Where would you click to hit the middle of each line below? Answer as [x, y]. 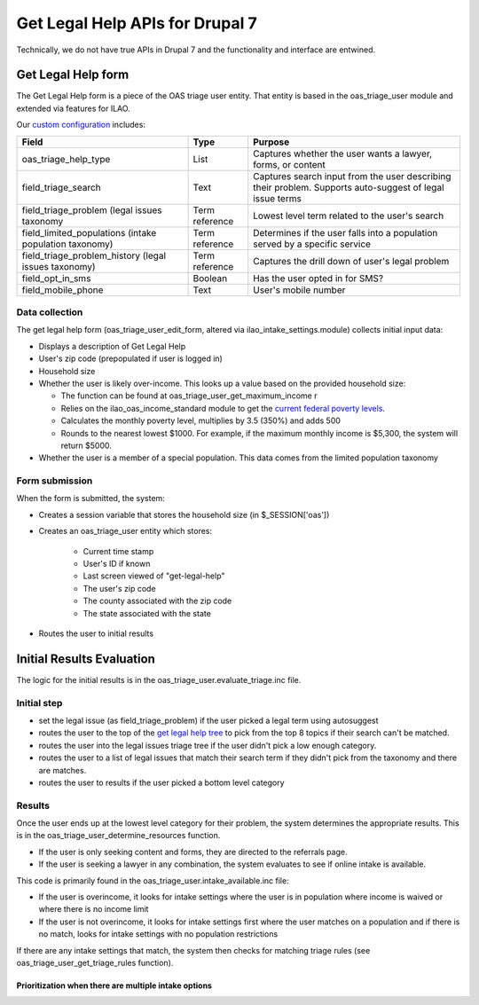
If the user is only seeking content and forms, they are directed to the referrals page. [193, 852]
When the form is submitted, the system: [91, 499]
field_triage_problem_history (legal [94, 255]
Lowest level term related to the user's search [349, 216]
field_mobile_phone [63, 290]
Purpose [271, 142]
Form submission [55, 481]
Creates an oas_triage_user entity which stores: [126, 531]
